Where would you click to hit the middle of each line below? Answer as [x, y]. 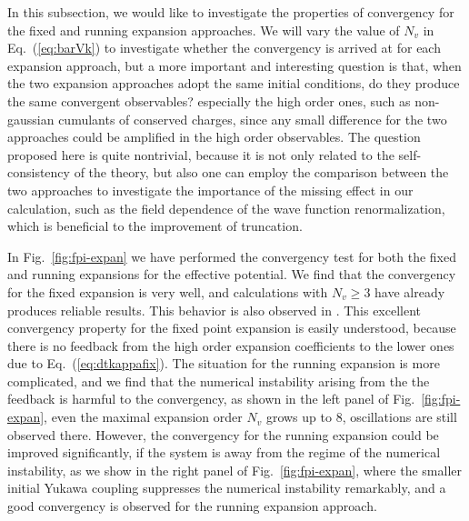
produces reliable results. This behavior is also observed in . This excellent [215, 310]
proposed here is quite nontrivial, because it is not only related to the [201, 154]
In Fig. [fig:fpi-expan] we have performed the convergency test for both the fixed [232, 256]
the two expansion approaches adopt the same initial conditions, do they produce [234, 83]
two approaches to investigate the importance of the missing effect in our [210, 190]
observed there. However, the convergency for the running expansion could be [223, 434]
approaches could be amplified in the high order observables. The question [214, 137]
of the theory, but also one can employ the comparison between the [261, 172]
